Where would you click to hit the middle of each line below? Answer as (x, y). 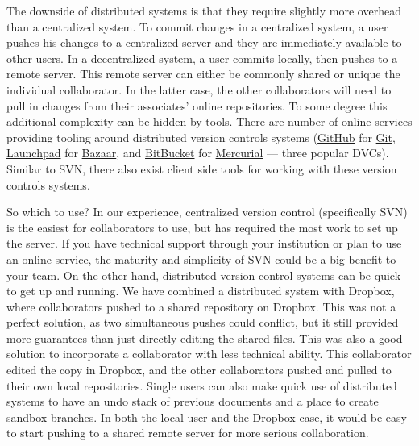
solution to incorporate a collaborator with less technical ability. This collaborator (209, 354)
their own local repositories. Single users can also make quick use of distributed (202, 385)
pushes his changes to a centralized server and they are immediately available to (204, 42)
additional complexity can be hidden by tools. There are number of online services (209, 121)
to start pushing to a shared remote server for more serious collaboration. (188, 433)
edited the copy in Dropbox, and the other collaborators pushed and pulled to (199, 370)
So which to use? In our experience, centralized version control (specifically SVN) (207, 212)
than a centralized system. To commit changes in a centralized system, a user (197, 26)
